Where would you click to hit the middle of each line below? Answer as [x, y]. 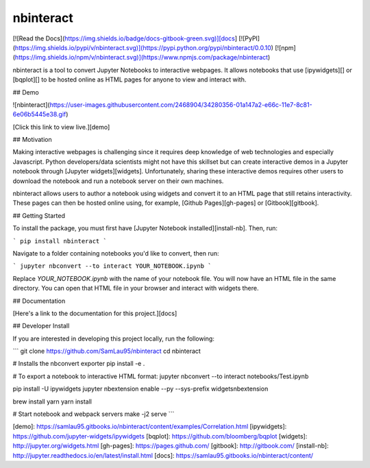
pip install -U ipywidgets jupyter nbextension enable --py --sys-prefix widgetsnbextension [140, 389]
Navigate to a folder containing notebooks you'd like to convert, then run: [116, 253]
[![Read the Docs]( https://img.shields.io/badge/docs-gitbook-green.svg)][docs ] [125, 38]
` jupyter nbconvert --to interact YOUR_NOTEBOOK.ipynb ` [112, 266]
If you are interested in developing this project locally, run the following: [114, 338]
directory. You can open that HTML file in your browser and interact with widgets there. [136, 288]
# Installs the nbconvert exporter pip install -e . [79, 364]
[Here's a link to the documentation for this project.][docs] [95, 313]
